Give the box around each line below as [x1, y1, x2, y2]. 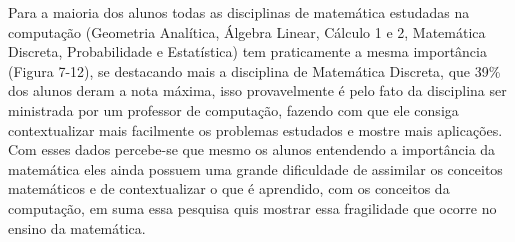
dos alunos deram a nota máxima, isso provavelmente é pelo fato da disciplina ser [8, 80, 507, 101]
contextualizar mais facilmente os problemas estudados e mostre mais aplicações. [8, 119, 503, 140]
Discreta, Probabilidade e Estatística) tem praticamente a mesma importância [8, 41, 487, 62]
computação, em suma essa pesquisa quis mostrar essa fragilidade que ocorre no [8, 197, 497, 218]
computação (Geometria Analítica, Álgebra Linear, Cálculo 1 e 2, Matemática [8, 21, 486, 42]
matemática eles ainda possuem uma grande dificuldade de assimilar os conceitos [8, 158, 503, 179]
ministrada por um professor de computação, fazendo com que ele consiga [8, 99, 459, 120]
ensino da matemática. [8, 217, 146, 238]
